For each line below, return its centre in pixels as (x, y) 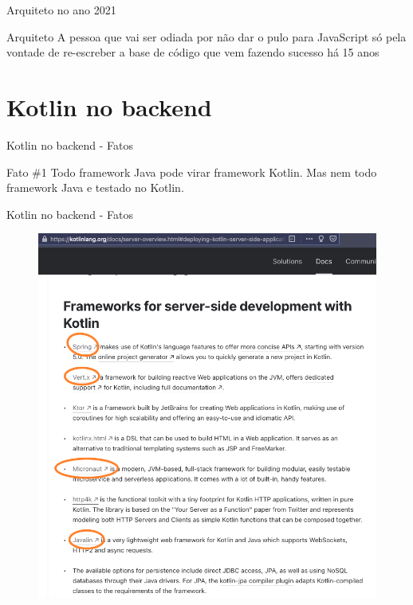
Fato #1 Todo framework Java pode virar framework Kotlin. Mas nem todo (192, 172)
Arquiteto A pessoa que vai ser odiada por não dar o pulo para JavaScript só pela (206, 36)
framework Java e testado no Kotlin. (95, 187)
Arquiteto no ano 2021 (61, 10)
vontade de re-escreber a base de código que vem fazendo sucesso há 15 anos (193, 52)
